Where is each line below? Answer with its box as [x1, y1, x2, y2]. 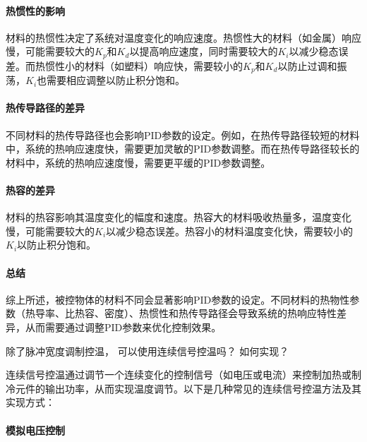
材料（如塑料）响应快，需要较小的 [84, 58, 243, 73]
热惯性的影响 [6, 3, 65, 18]
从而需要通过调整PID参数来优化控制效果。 [25, 320, 222, 335]
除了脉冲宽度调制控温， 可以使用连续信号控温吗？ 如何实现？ [6, 343, 289, 358]
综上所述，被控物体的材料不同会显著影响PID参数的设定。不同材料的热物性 [6, 292, 350, 306]
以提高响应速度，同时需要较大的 [129, 44, 278, 59]
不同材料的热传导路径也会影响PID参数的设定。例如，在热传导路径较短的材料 [6, 127, 360, 142]
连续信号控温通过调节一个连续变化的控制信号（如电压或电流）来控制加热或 [6, 367, 351, 382]
